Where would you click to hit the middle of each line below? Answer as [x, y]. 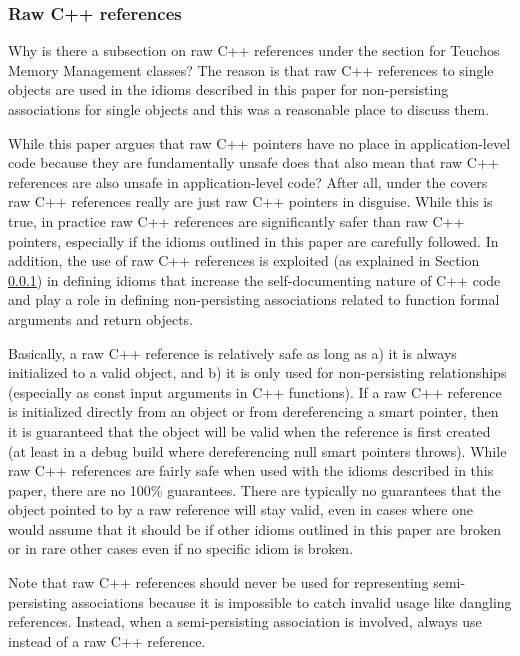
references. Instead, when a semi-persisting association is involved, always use [245, 621]
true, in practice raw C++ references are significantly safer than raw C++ [236, 220]
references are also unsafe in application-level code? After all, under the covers [248, 181]
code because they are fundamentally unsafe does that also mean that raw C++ [253, 162]
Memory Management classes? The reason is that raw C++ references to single [251, 69]
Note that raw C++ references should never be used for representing [218, 582]
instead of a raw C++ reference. [107, 640]
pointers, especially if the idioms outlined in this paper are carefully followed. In [253, 240]
